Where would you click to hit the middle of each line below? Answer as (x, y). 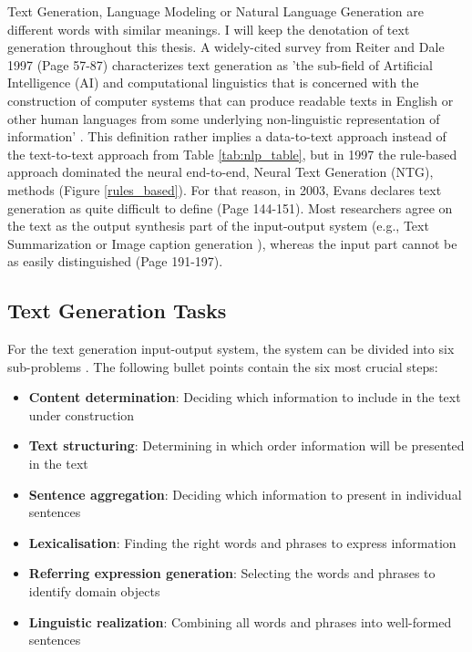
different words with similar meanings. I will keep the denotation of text (209, 29)
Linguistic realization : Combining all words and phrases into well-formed (240, 621)
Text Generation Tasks (117, 310)
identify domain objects (94, 591)
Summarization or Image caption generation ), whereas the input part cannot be (232, 243)
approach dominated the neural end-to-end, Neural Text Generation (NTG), (221, 172)
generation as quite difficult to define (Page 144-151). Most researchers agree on (230, 207)
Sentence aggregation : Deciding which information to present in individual (245, 494)
